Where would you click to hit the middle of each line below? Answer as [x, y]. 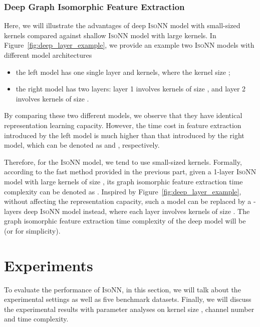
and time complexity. [36, 319]
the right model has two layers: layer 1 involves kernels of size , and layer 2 [131, 89]
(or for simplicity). [32, 230]
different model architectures [48, 55]
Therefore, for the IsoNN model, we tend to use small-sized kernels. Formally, [123, 161]
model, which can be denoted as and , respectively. [82, 145]
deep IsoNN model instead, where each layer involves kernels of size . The [137, 211]
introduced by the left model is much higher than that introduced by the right [124, 135]
